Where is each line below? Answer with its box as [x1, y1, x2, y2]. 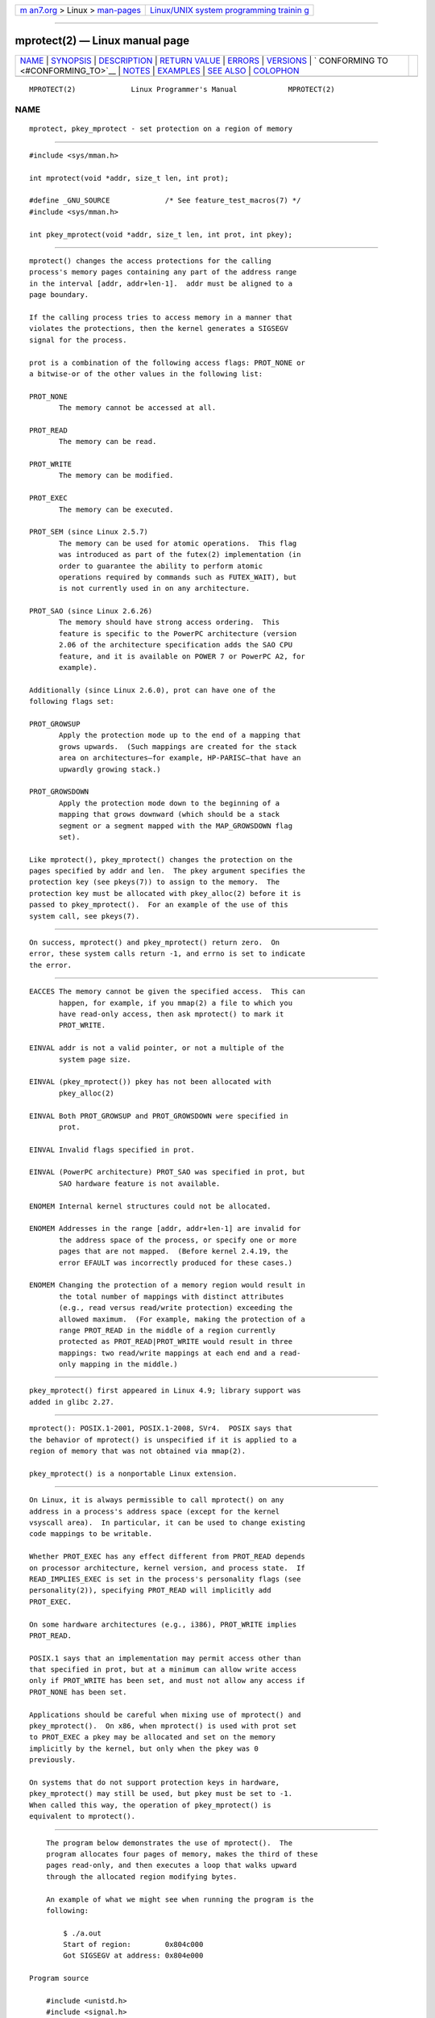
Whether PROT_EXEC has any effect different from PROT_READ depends [29, 1552, 305, 1561]
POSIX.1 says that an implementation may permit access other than [29, 1653, 301, 1663]
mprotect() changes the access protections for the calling [29, 256, 271, 266]
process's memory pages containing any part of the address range [29, 267, 297, 277]
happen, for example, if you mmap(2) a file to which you [59, 998, 293, 1007]
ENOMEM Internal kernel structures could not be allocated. [29, 1201, 271, 1211]
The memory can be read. [59, 437, 157, 446]
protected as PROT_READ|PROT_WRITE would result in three [59, 1337, 293, 1346]
